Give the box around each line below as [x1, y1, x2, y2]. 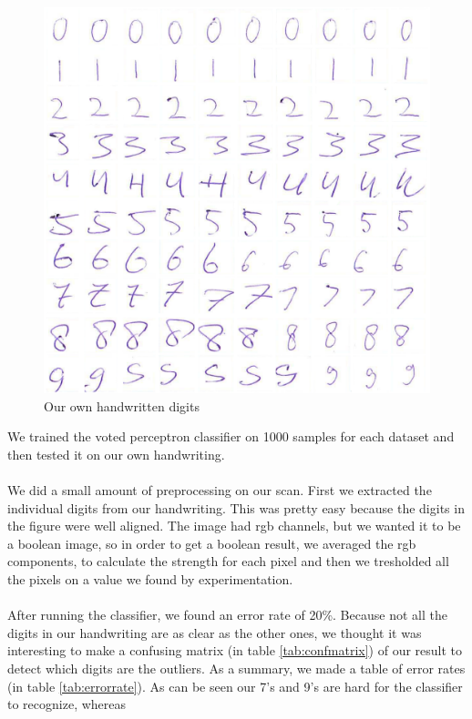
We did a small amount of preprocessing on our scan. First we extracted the [7, 480, 432, 499]
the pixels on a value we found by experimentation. [7, 569, 293, 588]
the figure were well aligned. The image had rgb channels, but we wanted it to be [7, 516, 461, 535]
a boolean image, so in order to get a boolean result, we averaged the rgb [7, 533, 416, 552]
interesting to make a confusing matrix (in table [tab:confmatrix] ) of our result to [7, 641, 463, 660]
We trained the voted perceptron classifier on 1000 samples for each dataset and [7, 427, 455, 446]
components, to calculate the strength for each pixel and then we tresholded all [7, 552, 449, 571]
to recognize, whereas [7, 694, 127, 714]
